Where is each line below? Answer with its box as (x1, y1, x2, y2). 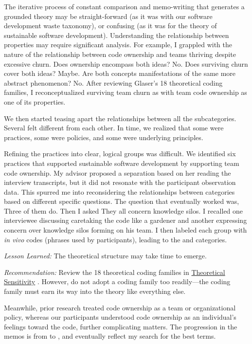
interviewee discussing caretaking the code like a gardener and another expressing (4, 215, 247, 225)
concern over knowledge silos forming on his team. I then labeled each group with (4, 225, 247, 235)
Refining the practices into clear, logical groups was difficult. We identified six (4, 148, 236, 159)
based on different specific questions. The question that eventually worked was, (4, 196, 239, 206)
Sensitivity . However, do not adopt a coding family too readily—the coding (4, 276, 231, 287)
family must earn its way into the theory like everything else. (4, 286, 186, 296)
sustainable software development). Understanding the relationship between (4, 30, 229, 40)
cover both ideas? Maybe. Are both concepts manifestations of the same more (4, 68, 236, 78)
